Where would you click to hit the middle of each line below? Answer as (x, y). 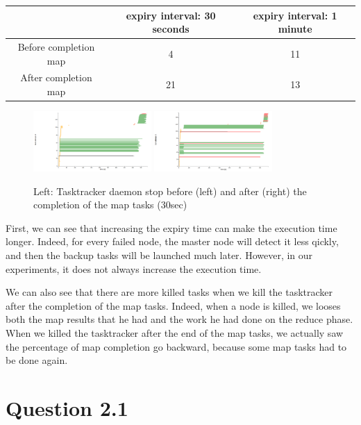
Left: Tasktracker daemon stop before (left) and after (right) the (170, 191)
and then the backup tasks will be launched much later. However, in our (159, 255)
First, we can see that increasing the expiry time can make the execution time (171, 227)
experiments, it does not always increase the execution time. (134, 268)
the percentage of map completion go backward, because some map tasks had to (176, 346)
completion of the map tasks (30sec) (110, 205)
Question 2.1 (67, 407)
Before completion (56, 46)
